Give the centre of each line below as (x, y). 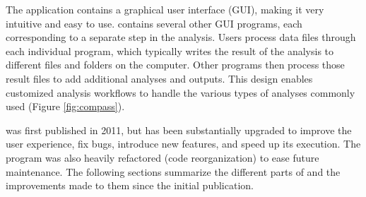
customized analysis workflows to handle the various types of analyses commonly (181, 92)
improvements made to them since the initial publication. (130, 185)
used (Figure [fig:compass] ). (65, 106)
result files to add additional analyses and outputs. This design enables (159, 78)
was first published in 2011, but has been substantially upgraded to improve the (179, 130)
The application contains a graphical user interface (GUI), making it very (165, 9)
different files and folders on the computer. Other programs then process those (175, 65)
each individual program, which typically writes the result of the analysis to (170, 50)
